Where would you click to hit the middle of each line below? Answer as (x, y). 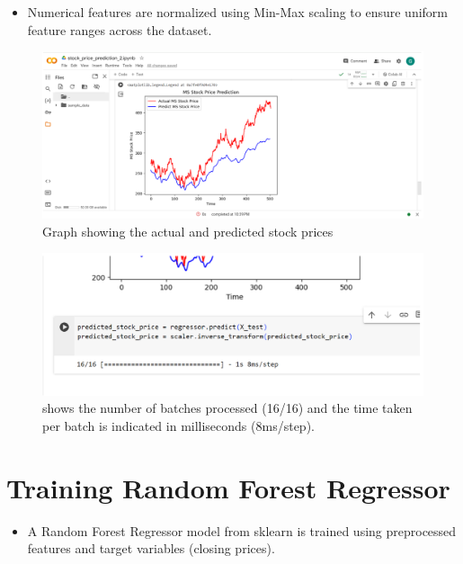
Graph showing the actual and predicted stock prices (188, 231)
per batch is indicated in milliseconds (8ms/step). (178, 426)
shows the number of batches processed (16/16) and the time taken (227, 408)
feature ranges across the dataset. (120, 29)
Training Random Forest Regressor (228, 487)
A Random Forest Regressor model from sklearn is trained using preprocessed (242, 530)
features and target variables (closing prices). (151, 548)
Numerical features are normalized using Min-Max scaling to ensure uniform (238, 12)
